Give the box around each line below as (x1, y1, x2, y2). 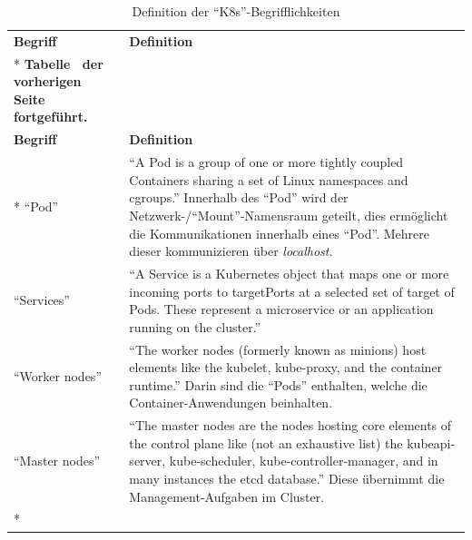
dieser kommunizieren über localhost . (129, 241, 333, 260)
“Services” (14, 290, 70, 309)
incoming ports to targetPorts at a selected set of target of (129, 281, 455, 300)
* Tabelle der (14, 54, 103, 73)
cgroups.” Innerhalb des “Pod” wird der (129, 188, 349, 207)
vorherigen (14, 72, 82, 91)
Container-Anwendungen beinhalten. (129, 393, 333, 412)
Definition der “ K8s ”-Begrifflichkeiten (132, 2, 340, 20)
